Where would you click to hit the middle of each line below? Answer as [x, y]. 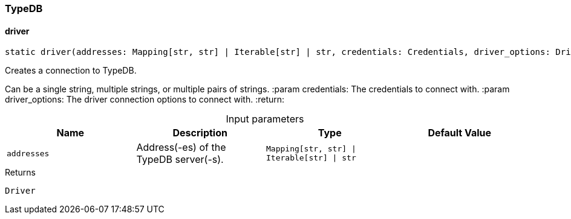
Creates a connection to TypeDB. [71, 71]
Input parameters [265, 119]
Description [200, 133]
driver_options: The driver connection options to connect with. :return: [145, 100]
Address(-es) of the [181, 148]
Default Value [460, 133]
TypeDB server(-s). [180, 160]
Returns [20, 173]
